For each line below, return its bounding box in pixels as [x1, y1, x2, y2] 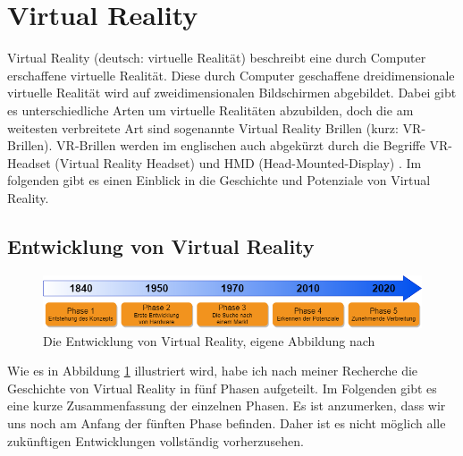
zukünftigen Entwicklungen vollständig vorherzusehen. [7, 431, 304, 450]
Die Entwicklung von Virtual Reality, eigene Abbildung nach [43, 331, 375, 350]
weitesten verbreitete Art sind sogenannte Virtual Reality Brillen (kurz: [7, 118, 399, 137]
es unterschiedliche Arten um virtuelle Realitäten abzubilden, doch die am [7, 100, 414, 119]
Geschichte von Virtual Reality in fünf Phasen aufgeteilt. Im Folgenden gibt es [7, 378, 437, 397]
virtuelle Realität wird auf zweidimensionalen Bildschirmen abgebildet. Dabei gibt [7, 83, 457, 102]
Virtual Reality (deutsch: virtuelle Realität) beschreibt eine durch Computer [7, 48, 426, 67]
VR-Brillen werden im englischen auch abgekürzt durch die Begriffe [56, 136, 425, 155]
